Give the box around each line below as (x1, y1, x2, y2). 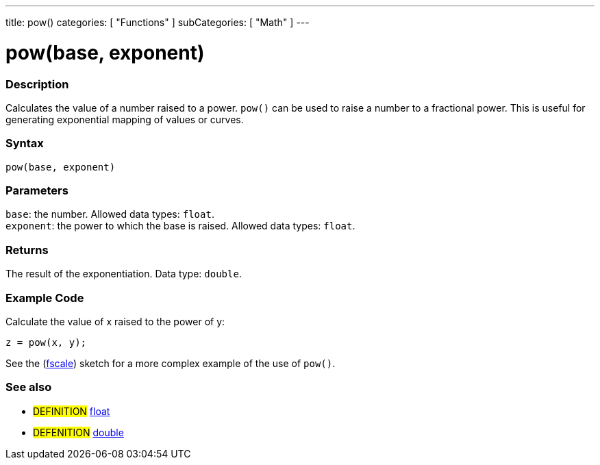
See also (5, 380, 52, 394)
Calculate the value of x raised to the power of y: (5, 315, 225, 327)
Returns (5, 242, 49, 257)
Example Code (5, 290, 84, 305)
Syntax (5, 136, 44, 151)
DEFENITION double (33, 426, 124, 438)
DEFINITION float (33, 405, 110, 417)
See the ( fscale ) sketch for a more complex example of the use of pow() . (5, 357, 336, 369)
